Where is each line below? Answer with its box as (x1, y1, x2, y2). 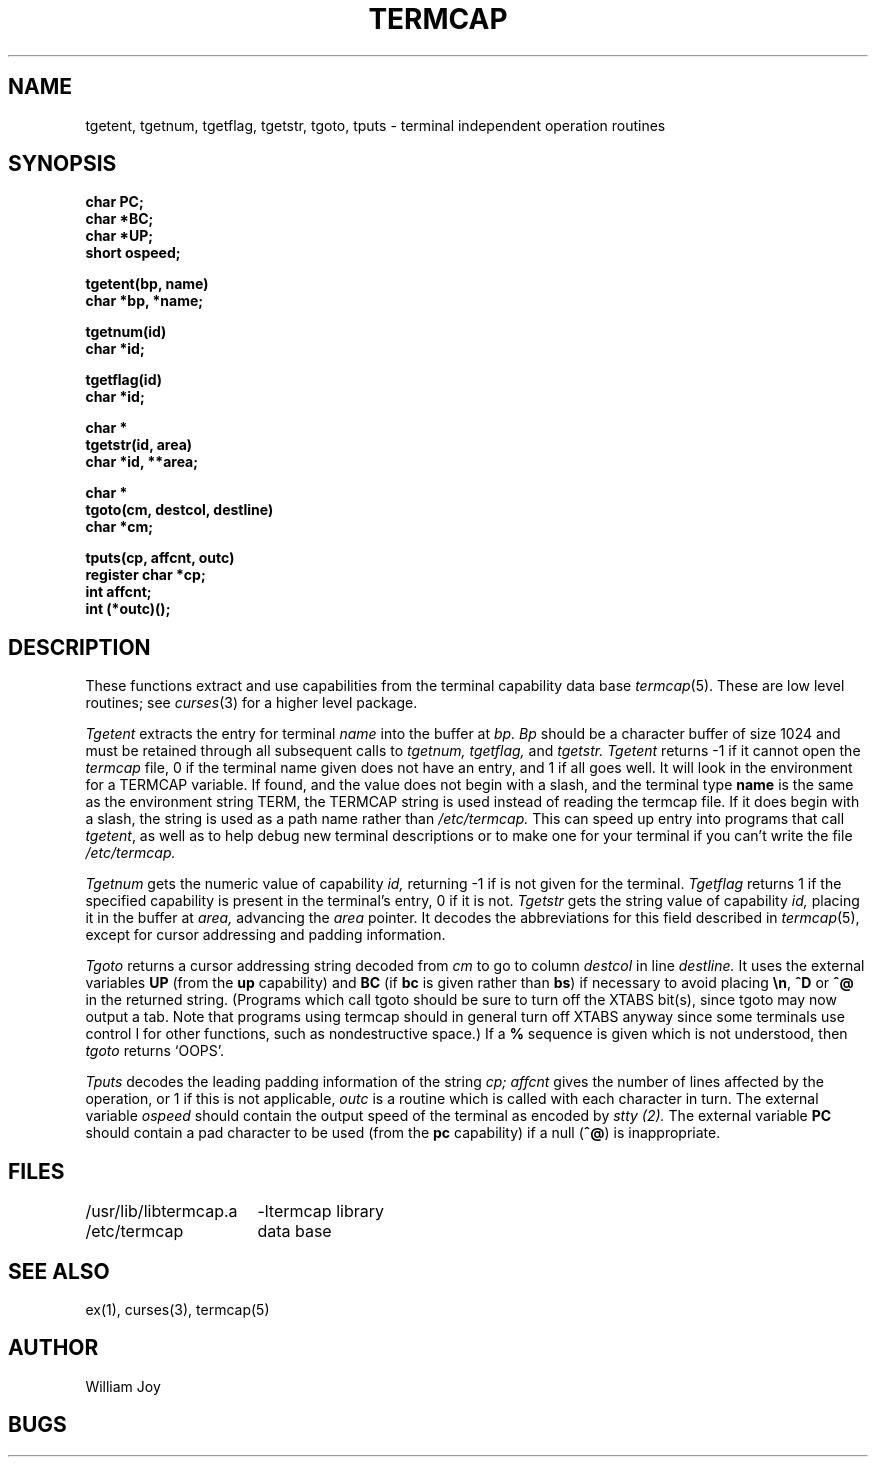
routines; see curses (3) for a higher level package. (85, 694, 418, 712)
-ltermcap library (257, 1201, 384, 1222)
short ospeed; (85, 244, 181, 262)
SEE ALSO (8, 1258, 110, 1284)
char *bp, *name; (85, 292, 204, 310)
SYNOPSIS (8, 151, 117, 177)
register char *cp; (85, 566, 206, 584)
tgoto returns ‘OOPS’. (85, 1042, 225, 1060)
